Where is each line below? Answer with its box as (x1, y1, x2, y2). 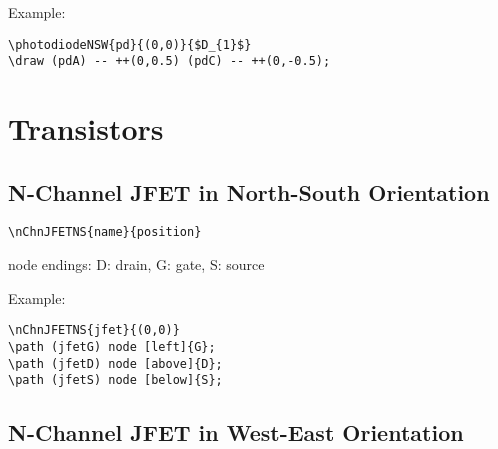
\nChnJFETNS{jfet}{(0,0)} (8, 323, 180, 338)
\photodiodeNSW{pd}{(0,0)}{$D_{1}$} (8, 37, 252, 52)
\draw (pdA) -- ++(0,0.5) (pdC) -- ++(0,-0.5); (8, 54, 331, 69)
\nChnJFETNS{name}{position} (8, 225, 202, 240)
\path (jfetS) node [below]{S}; (8, 373, 223, 388)
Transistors (8, 108, 164, 149)
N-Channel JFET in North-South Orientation (8, 176, 490, 207)
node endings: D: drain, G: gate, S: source (8, 254, 265, 275)
